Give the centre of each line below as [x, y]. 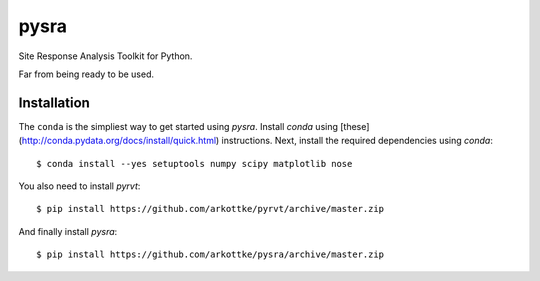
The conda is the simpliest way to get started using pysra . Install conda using [178, 126]
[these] [355, 126]
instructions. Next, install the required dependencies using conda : [357, 141]
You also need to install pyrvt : [79, 186]
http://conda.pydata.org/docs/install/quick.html [119, 141]
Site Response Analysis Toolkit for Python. [105, 56]
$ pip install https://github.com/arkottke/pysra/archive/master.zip [210, 254]
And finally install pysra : [68, 231]
